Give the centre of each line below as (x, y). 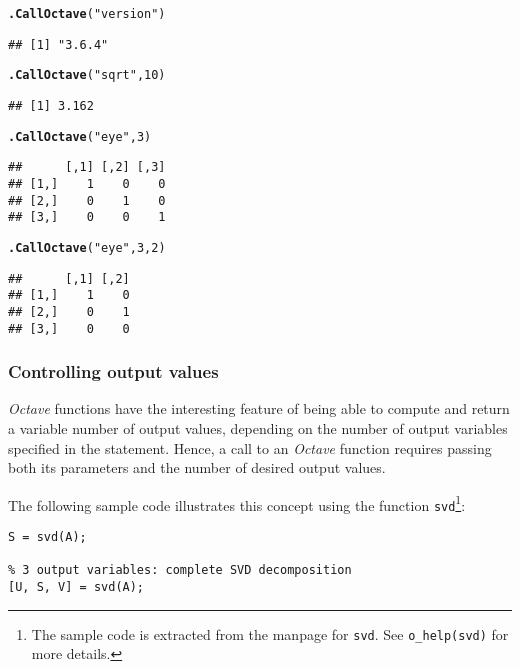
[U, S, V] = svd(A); (76, 587)
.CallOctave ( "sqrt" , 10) (87, 75)
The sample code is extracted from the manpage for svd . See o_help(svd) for (270, 633)
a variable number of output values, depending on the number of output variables (258, 428)
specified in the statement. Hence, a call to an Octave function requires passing (250, 447)
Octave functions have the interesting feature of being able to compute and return (259, 408)
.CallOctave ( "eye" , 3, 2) (87, 247)
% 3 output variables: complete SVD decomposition (180, 570)
